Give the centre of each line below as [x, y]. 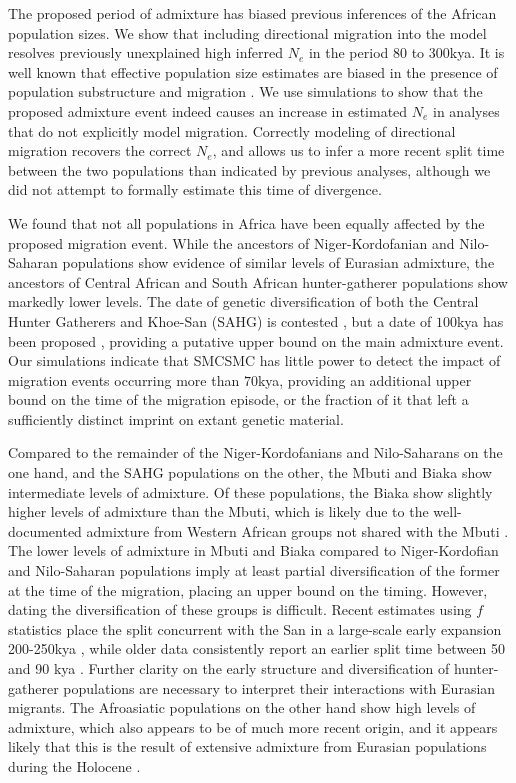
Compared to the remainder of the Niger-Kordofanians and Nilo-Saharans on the [255, 452]
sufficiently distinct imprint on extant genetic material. [176, 418]
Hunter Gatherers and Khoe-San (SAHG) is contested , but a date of [220, 320]
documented [45, 530]
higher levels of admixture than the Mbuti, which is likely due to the [218, 511]
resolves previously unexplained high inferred [145, 52]
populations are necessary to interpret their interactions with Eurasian [279, 687]
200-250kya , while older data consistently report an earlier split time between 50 [257, 648]
